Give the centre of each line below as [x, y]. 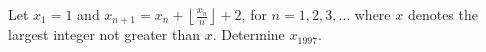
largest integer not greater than [104, 34]
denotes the [442, 14]
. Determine [248, 34]
